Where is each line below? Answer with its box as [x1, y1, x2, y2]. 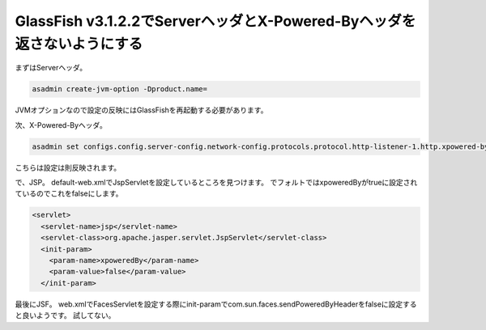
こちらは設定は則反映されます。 [15, 163, 122, 172]
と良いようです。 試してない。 [15, 311, 116, 320]
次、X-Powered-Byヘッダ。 [15, 120, 107, 129]
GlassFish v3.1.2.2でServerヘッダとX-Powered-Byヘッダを [15, 12, 416, 30]
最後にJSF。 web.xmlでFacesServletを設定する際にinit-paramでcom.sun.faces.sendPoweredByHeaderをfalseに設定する [15, 299, 417, 309]
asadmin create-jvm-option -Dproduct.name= [32, 85, 208, 94]
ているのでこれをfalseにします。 [15, 188, 123, 198]
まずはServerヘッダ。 [15, 63, 87, 73]
